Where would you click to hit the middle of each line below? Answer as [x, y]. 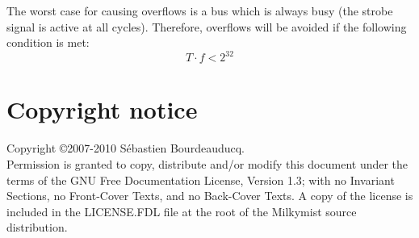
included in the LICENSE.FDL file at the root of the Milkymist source [182, 211]
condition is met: [48, 42]
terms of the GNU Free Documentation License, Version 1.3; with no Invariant [201, 180]
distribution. [37, 227]
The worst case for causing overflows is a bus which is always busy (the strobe [200, 10]
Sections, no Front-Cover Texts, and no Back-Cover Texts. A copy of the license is [210, 196]
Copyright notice [102, 109]
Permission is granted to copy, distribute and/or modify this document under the [207, 164]
